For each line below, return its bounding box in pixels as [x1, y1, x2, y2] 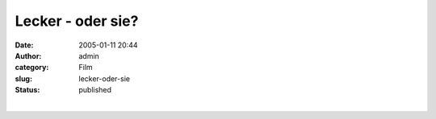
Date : [15, 40, 34, 50]
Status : [15, 85, 40, 95]
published [78, 85, 112, 95]
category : [15, 63, 49, 72]
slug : [15, 73, 32, 84]
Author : [15, 51, 42, 60]
